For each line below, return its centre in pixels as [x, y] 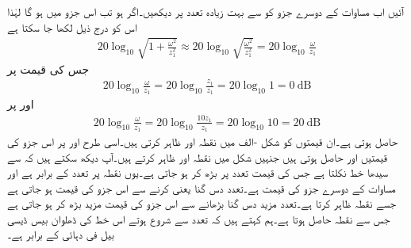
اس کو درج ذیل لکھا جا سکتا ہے [72, 27]
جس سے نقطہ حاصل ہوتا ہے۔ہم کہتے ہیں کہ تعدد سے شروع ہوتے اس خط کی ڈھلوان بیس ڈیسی [199, 218]
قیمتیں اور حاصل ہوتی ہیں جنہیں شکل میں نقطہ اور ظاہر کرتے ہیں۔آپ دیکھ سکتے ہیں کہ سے [197, 156]
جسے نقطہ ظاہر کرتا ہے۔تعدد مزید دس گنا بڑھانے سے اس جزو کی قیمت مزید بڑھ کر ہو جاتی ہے [202, 203]
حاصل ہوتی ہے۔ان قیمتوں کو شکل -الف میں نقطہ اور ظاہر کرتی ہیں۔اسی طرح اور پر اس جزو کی [203, 141]
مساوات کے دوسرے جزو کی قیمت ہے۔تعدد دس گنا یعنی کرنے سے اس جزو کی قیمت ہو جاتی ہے [202, 187]
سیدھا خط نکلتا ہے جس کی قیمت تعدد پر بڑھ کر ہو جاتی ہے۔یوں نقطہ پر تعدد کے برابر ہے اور [198, 172]
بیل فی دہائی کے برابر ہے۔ [61, 234]
